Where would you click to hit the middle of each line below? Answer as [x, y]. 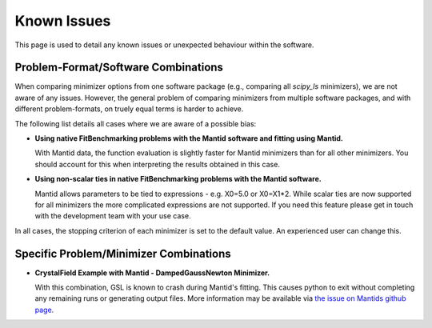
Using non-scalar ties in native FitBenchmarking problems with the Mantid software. [178, 179]
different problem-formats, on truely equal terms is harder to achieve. [129, 109]
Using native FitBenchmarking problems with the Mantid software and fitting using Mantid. [189, 138]
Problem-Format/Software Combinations [119, 68]
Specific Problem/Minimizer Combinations [123, 253]
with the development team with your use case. [113, 216]
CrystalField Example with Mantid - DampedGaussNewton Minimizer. [152, 273]
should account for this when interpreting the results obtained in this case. [157, 164]
